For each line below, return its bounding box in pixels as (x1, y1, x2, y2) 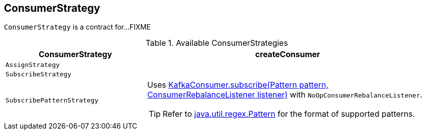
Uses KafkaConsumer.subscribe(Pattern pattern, (147, 80, 329, 90)
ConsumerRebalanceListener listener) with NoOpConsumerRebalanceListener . (147, 90, 423, 100)
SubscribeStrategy (5, 70, 72, 78)
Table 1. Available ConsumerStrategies (145, 38, 288, 48)
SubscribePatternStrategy (5, 96, 98, 104)
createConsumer (255, 49, 320, 60)
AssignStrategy (5, 61, 60, 69)
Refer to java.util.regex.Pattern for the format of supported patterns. (162, 109, 415, 119)
